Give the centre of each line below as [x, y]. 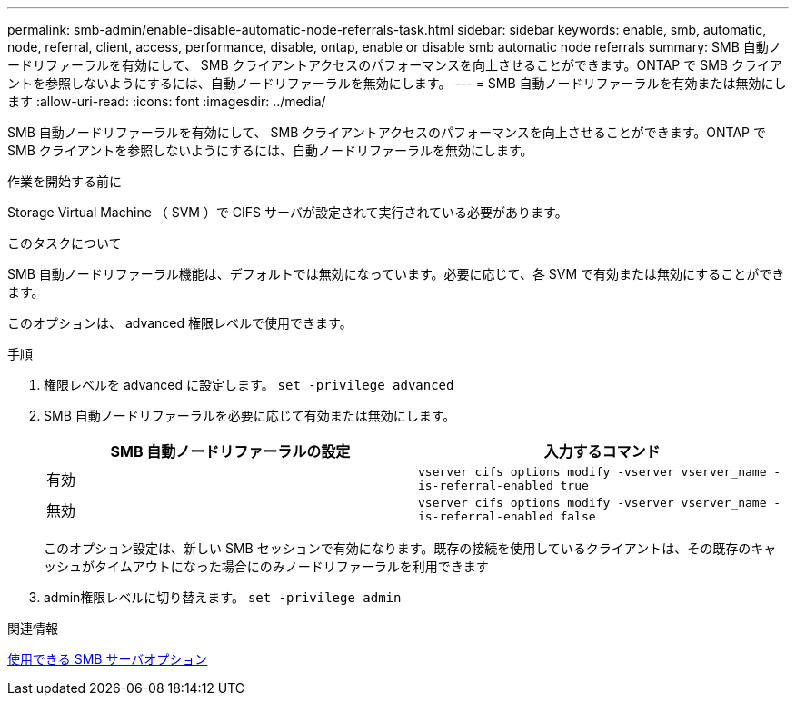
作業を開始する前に [65, 181]
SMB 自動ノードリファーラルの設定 [230, 451]
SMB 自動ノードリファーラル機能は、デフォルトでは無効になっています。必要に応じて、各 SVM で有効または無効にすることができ [396, 274]
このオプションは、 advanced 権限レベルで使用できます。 [180, 323]
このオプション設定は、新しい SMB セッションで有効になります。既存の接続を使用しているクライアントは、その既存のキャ [410, 548]
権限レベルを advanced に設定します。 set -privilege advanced [249, 385]
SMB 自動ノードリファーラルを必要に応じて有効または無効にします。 [250, 416]
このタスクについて [65, 243]
